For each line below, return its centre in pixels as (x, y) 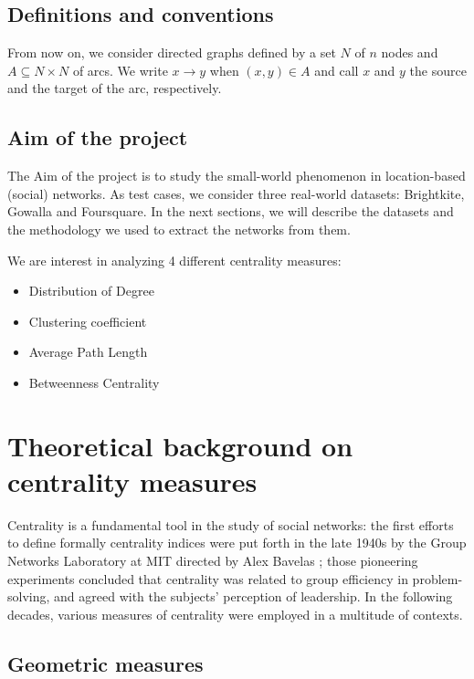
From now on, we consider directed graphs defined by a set (172, 52)
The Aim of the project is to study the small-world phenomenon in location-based (237, 176)
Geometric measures (105, 663)
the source (438, 70)
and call (337, 70)
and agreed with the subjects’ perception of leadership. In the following (253, 596)
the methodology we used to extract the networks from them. (179, 229)
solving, (29, 596)
